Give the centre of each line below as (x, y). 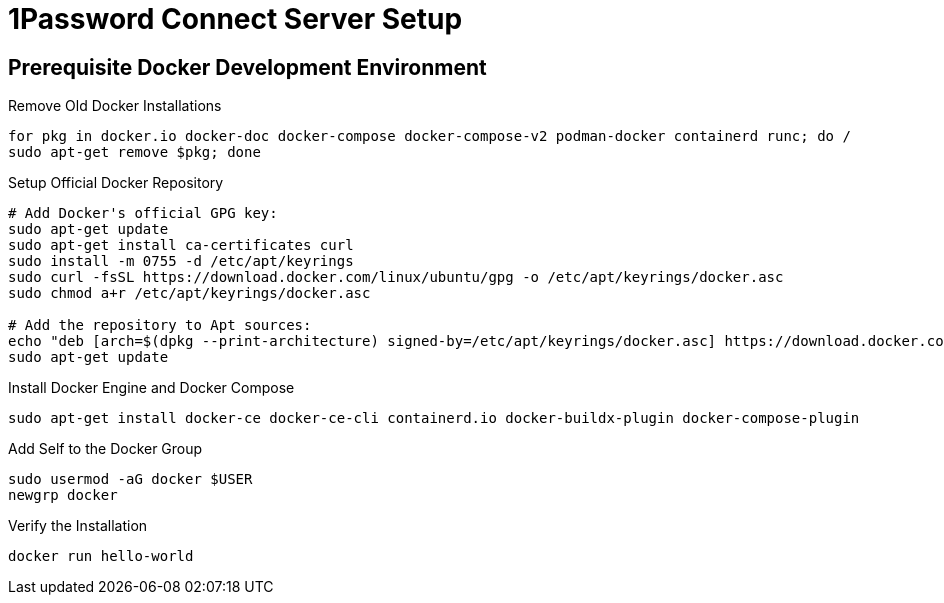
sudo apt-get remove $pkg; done (134, 152)
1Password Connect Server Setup (235, 19)
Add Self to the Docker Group (105, 449)
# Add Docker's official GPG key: (143, 213)
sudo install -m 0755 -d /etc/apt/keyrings (181, 261)
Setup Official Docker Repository (116, 183)
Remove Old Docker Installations (115, 106)
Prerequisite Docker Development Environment (247, 67)
